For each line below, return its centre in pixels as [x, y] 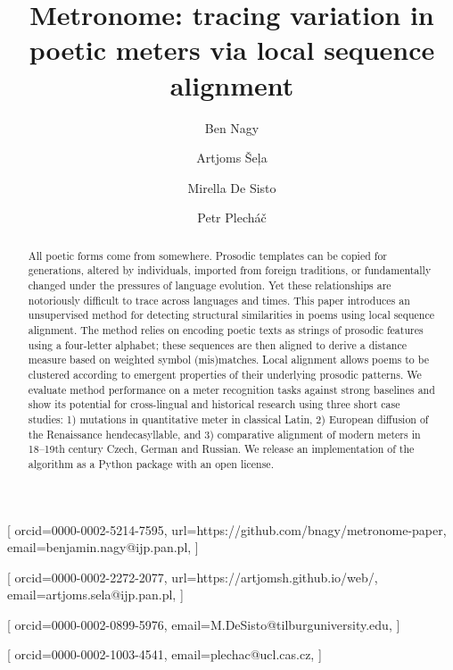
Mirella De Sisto [232, 187]
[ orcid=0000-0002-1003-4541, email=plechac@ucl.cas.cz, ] [165, 654]
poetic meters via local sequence [232, 50]
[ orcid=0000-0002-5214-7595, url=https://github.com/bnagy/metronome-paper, [227, 529]
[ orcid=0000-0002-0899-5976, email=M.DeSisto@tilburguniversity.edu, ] [204, 624]
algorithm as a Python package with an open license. [151, 463]
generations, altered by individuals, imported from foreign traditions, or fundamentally [230, 270]
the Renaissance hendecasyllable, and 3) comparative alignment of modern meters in [224, 434]
